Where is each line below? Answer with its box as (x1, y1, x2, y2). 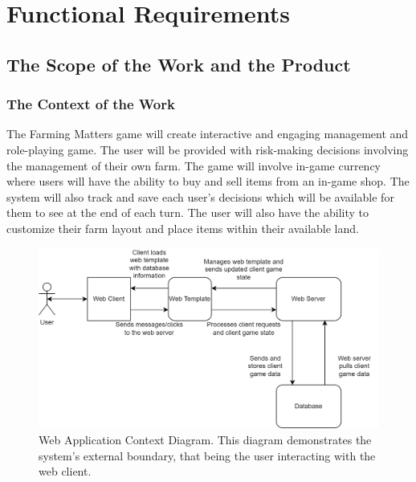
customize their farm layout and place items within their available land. (6, 219, 359, 236)
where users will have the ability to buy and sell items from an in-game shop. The (6, 173, 410, 190)
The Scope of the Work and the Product (6, 51, 351, 76)
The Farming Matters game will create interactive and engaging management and (6, 125, 409, 142)
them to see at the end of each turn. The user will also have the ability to (6, 204, 369, 221)
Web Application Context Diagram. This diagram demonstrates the (39, 431, 372, 447)
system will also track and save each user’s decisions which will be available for (6, 188, 394, 205)
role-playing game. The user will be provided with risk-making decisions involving (6, 141, 409, 157)
